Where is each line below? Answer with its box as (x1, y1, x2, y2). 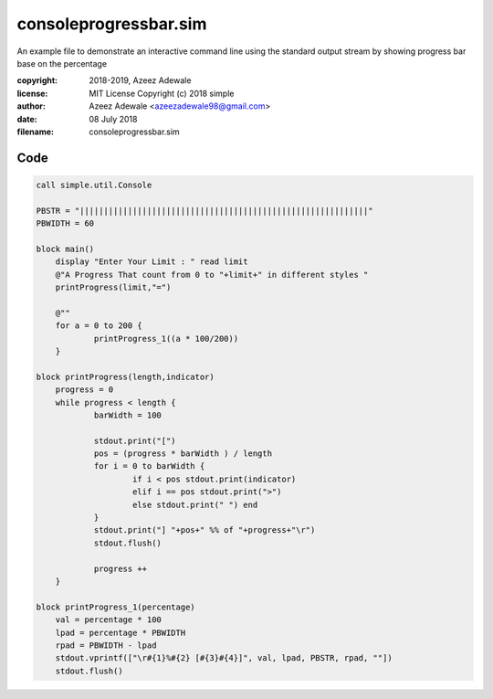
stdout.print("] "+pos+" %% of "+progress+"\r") (93, 525, 316, 535)
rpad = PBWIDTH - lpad (55, 640, 157, 651)
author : (16, 101, 46, 111)
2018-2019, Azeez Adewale (89, 75, 192, 86)
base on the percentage (16, 58, 108, 69)
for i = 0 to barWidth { (93, 461, 205, 471)
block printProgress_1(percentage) (36, 601, 195, 612)
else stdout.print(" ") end (132, 499, 258, 510)
